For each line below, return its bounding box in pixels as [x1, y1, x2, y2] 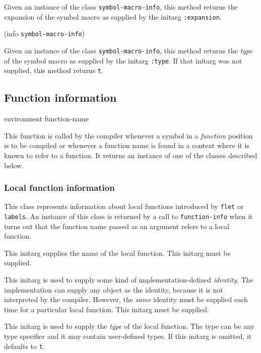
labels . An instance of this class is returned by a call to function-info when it [4, 210, 253, 221]
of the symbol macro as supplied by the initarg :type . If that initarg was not [4, 55, 242, 65]
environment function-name [4, 113, 89, 124]
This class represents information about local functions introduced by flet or [4, 201, 244, 211]
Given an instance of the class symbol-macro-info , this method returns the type [4, 45, 252, 55]
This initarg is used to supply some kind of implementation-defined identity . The [4, 274, 253, 285]
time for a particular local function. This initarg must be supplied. [4, 304, 209, 314]
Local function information [4, 181, 115, 194]
